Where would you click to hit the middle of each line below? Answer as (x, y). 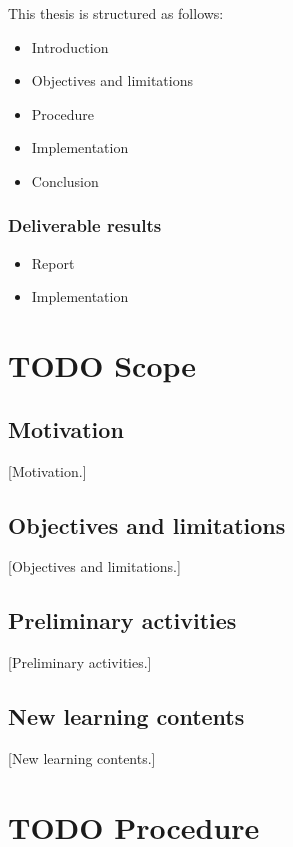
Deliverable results (85, 225)
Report (53, 262)
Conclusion (65, 180)
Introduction (70, 46)
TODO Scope (102, 365)
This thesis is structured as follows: (116, 13)
